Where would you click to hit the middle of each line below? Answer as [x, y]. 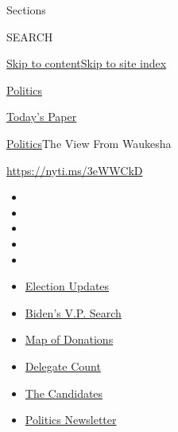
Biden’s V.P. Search [73, 312]
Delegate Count [63, 366]
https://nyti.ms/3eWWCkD [75, 170]
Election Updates [67, 286]
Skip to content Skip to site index [87, 63]
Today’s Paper [42, 117]
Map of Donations [69, 339]
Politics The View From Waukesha [89, 143]
